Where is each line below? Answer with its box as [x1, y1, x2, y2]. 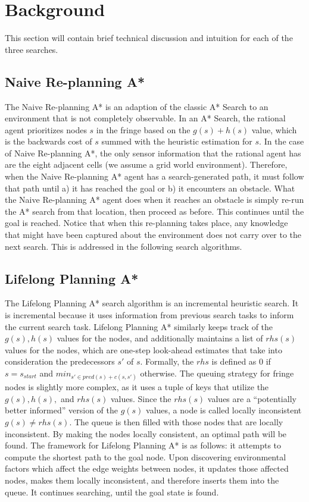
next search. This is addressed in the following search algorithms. [5, 240, 242, 252]
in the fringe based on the [96, 123, 191, 136]
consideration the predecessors [5, 355, 115, 368]
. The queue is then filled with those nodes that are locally [69, 415, 283, 428]
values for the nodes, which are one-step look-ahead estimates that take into [5, 343, 282, 356]
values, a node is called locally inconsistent [146, 404, 302, 416]
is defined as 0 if [211, 355, 271, 368]
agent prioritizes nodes [5, 123, 87, 136]
